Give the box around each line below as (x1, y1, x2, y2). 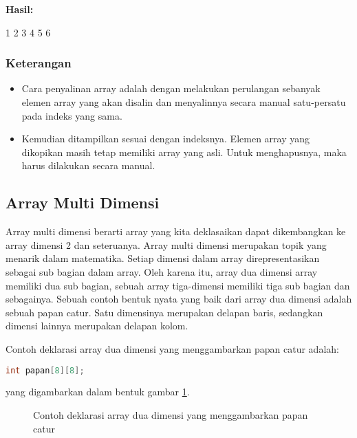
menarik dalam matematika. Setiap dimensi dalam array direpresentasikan (6, 251, 320, 265)
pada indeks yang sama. (21, 108, 122, 122)
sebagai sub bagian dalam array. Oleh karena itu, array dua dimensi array (6, 264, 318, 278)
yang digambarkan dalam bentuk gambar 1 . (6, 384, 190, 399)
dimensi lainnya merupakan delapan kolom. (6, 318, 188, 333)
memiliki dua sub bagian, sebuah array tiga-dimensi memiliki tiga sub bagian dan (6, 278, 350, 292)
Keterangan (6, 54, 72, 72)
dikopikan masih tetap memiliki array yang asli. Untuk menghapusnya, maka (21, 144, 347, 159)
